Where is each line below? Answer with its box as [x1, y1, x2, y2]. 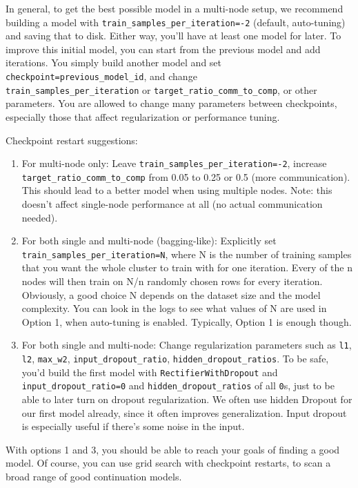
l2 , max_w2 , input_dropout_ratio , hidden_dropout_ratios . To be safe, [21, 351, 329, 366]
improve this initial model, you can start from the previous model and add [6, 41, 321, 56]
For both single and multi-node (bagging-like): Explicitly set [21, 233, 277, 248]
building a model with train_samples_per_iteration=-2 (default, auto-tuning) [6, 14, 346, 29]
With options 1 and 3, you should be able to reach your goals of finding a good [6, 442, 340, 456]
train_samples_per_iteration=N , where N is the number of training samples [21, 246, 352, 261]
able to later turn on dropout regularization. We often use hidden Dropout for [21, 392, 352, 407]
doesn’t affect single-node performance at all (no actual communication [21, 197, 323, 211]
